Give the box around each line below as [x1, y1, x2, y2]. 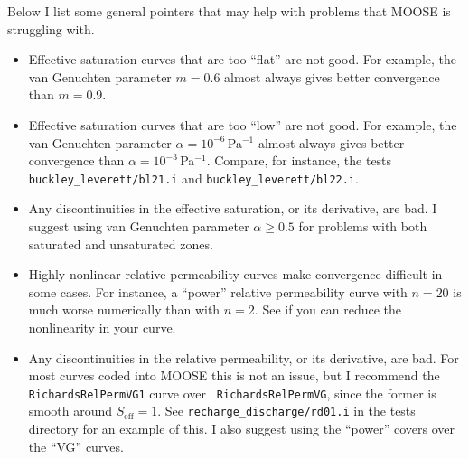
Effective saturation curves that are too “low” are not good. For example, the [28, 115, 457, 134]
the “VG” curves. [28, 436, 124, 455]
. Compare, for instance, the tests [206, 151, 392, 170]
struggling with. [7, 19, 95, 38]
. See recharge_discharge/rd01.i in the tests [157, 401, 416, 420]
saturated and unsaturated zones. [28, 234, 213, 253]
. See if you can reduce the [254, 300, 402, 319]
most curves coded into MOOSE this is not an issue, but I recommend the [28, 366, 440, 385]
